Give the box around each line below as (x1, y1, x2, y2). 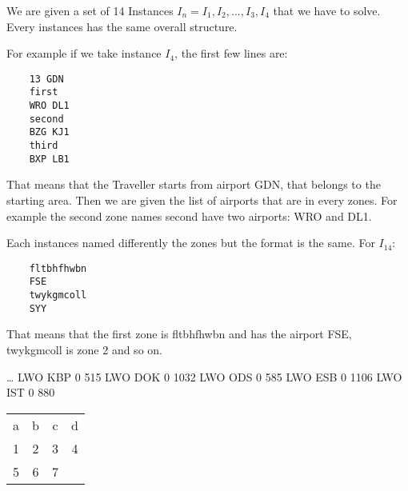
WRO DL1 (29, 100, 70, 112)
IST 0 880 (6, 384, 55, 401)
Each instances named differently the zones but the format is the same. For (6, 234, 375, 251)
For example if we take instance (6, 45, 162, 62)
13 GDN (29, 73, 64, 85)
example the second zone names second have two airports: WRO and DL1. (6, 207, 372, 224)
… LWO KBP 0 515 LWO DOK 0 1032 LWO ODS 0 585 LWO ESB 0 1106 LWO (6, 368, 402, 385)
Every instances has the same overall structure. (6, 18, 238, 34)
